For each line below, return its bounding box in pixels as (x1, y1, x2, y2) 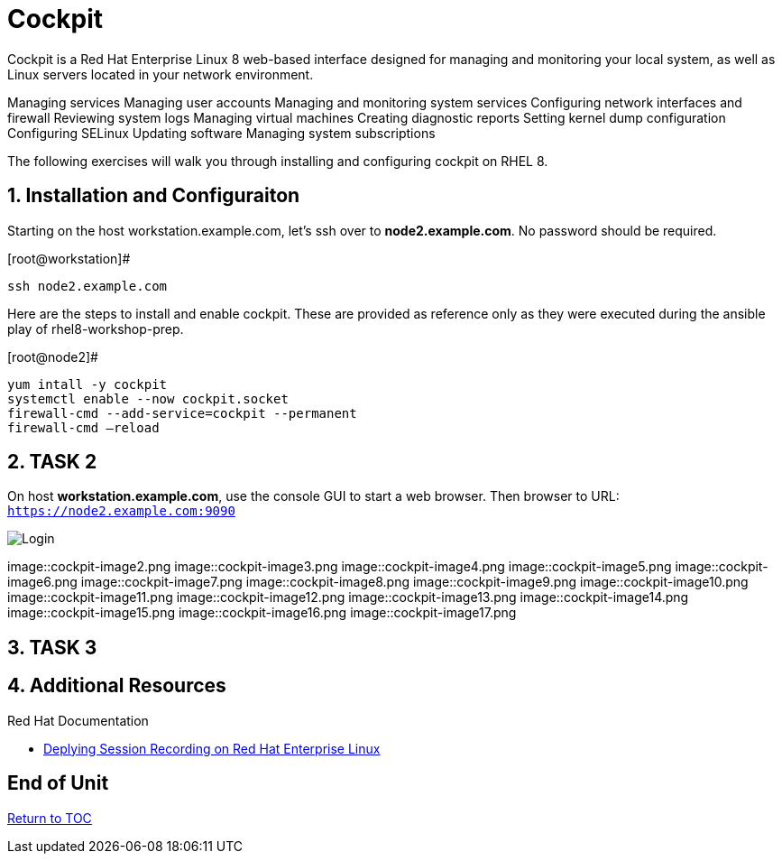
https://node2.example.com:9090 (7, 504, 235, 519)
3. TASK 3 (7, 635, 97, 659)
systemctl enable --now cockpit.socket (7, 391, 289, 406)
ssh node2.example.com (7, 278, 168, 293)
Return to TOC (7, 810, 92, 826)
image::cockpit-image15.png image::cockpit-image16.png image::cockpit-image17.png (7, 605, 517, 621)
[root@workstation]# (7, 250, 131, 266)
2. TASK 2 (7, 450, 97, 474)
